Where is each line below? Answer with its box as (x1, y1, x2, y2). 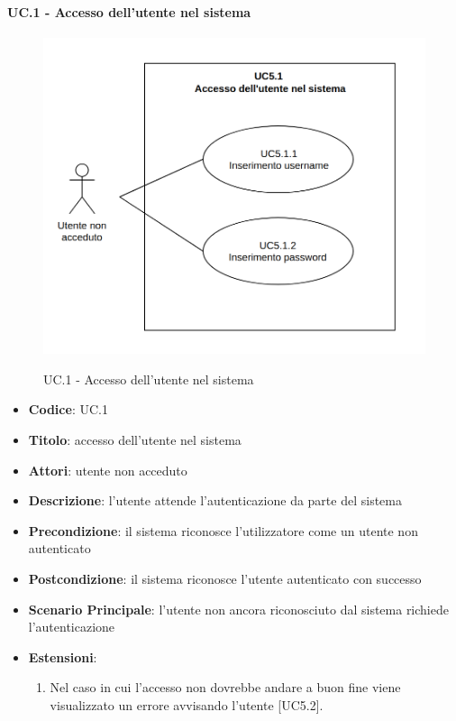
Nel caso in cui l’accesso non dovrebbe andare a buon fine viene (50, 678, 401, 697)
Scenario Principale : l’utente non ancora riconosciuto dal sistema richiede (28, 599, 449, 618)
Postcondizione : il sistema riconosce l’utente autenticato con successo (28, 568, 422, 587)
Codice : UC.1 (28, 400, 108, 419)
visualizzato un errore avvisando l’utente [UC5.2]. (50, 695, 324, 714)
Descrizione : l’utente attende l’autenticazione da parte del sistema (28, 491, 402, 510)
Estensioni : (28, 647, 97, 666)
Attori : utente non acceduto (28, 460, 187, 479)
